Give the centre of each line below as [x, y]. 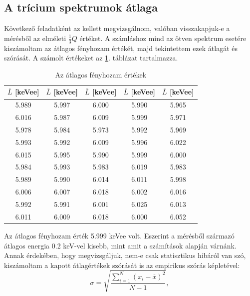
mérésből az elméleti [35, 38]
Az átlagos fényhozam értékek [101, 74]
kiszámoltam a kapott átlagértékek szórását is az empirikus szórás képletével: [122, 265]
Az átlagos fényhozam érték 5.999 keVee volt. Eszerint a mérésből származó [119, 235]
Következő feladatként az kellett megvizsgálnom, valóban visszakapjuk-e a [117, 28]
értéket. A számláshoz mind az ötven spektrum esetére [163, 38]
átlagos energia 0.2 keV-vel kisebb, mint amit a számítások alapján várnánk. [120, 245]
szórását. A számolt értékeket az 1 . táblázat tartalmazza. [91, 58]
